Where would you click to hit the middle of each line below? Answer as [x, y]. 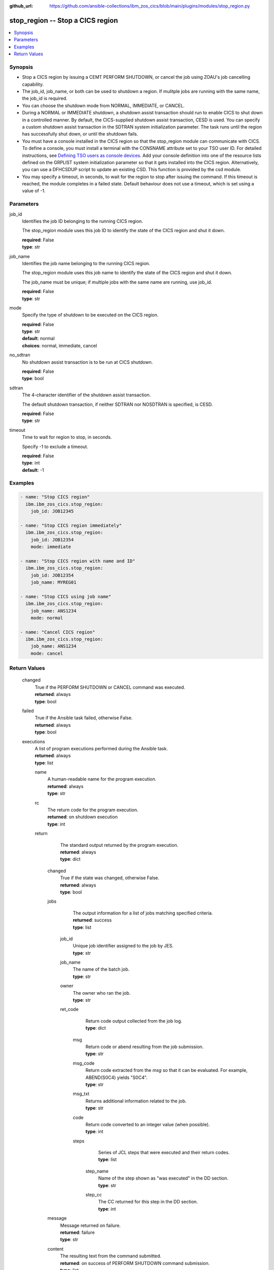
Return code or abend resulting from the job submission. [145, 1046]
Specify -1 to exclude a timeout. [55, 447]
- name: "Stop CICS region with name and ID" [78, 561]
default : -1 [33, 470]
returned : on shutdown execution [82, 817]
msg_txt [81, 1094]
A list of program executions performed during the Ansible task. [101, 748]
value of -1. [34, 191]
